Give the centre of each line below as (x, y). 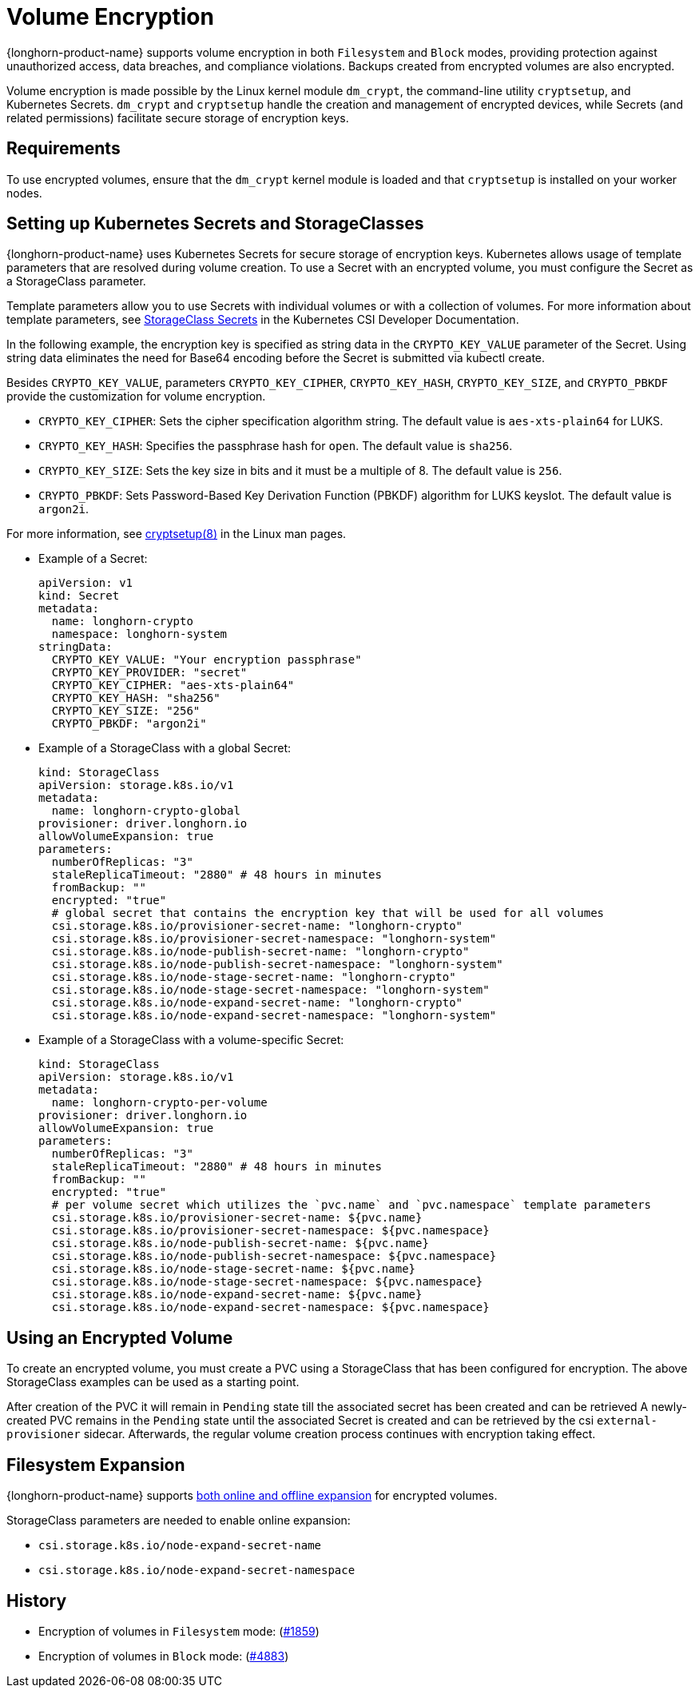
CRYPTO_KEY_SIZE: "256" (126, 711)
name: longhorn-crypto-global (146, 811)
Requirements (64, 149)
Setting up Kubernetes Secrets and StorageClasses (215, 224)
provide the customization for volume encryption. (136, 397)
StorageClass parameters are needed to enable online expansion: (179, 1521)
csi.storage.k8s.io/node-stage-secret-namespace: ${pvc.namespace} (267, 1282)
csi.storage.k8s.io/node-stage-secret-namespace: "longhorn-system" (270, 990)
